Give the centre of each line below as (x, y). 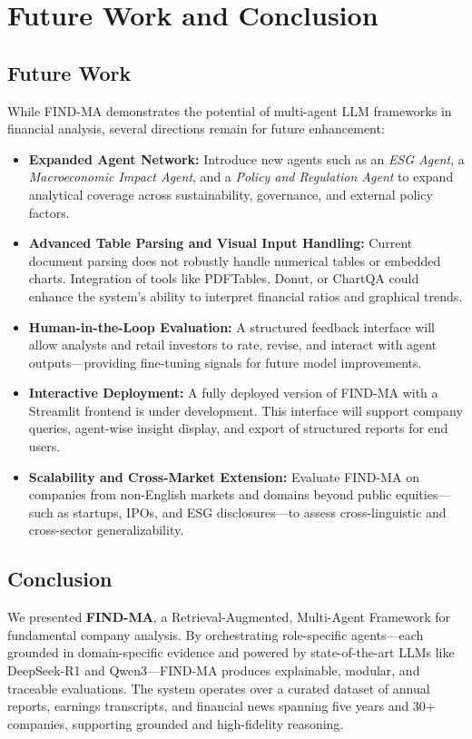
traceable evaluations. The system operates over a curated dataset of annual (219, 688)
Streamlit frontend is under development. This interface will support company (246, 410)
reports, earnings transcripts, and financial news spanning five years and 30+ (221, 706)
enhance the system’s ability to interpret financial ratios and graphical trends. (246, 296)
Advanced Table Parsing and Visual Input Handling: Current (221, 243)
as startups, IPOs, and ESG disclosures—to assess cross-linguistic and (252, 512)
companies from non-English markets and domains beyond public (210, 494)
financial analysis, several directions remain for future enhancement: (196, 128)
